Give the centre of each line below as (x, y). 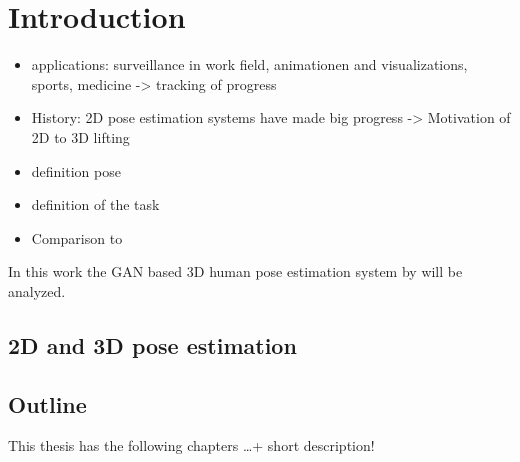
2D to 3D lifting (80, 136)
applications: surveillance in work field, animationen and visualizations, (249, 64)
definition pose (76, 170)
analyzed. (37, 290)
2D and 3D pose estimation (152, 344)
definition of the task (95, 204)
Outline (47, 403)
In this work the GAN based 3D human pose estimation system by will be (235, 271)
